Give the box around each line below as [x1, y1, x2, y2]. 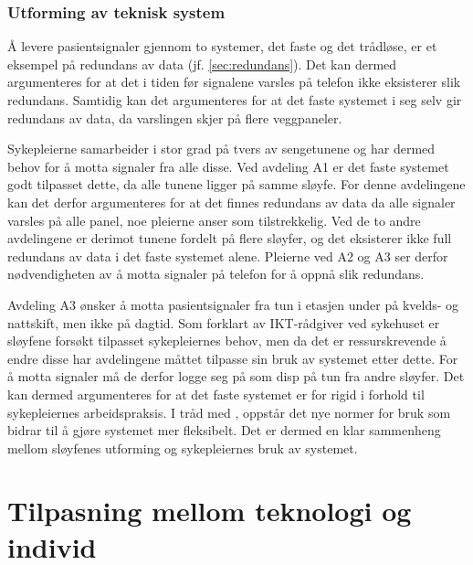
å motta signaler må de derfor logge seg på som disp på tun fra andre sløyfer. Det [7, 367, 465, 386]
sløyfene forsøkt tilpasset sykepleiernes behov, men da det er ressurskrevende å [7, 331, 447, 350]
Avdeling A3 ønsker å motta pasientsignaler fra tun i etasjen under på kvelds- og [7, 294, 459, 314]
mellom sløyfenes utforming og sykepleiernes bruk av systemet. [7, 438, 358, 457]
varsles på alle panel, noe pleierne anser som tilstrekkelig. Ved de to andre [7, 210, 421, 229]
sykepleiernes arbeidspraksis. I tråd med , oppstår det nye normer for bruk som [7, 402, 451, 421]
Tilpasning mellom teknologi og [7, 492, 412, 529]
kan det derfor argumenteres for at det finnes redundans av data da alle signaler [7, 192, 456, 211]
